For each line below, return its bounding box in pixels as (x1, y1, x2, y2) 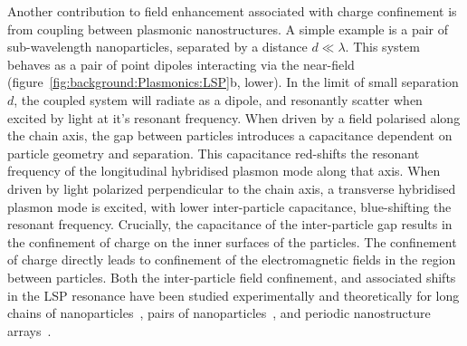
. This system (345, 37, 420, 56)
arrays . (7, 321, 52, 340)
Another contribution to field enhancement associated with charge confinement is (7, 2, 457, 20)
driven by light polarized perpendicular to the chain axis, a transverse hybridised (7, 178, 456, 197)
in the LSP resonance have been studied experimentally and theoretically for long (7, 285, 460, 304)
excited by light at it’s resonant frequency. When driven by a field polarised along (7, 108, 461, 127)
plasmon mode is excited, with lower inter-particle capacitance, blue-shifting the (7, 197, 452, 216)
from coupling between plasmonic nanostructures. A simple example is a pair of (7, 19, 449, 38)
